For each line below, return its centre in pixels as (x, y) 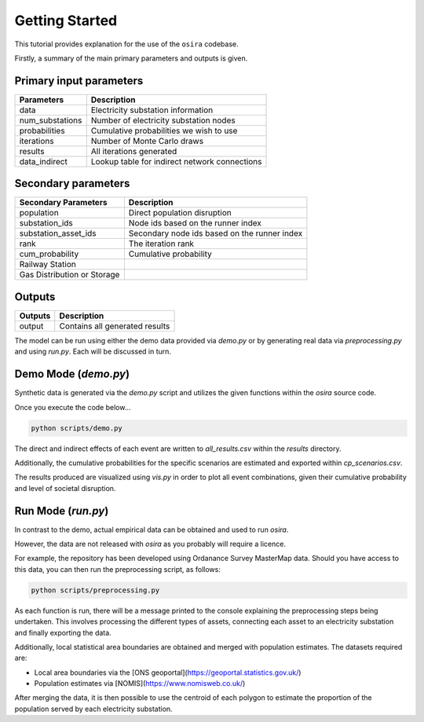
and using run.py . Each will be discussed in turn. (93, 352)
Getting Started (66, 20)
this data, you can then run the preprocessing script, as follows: (118, 569)
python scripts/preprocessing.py (95, 590)
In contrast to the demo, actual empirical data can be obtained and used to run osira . (152, 530)
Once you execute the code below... (73, 407)
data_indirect (44, 161)
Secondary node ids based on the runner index (216, 233)
